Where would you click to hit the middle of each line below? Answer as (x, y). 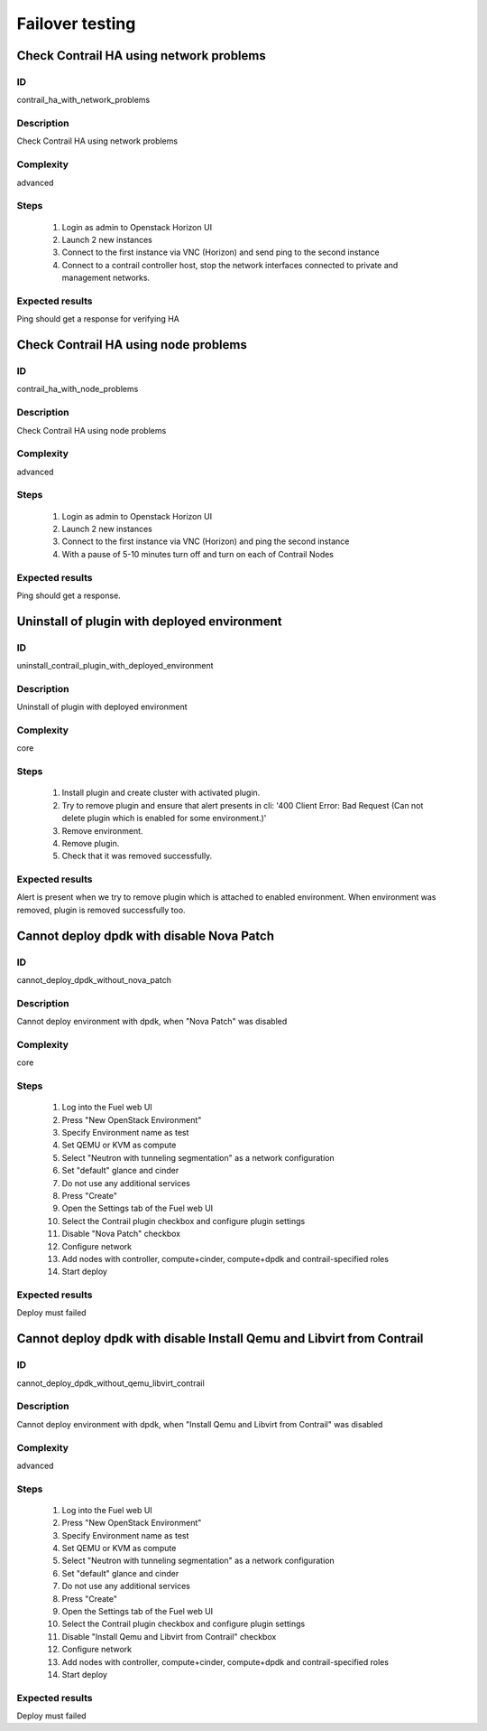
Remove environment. (102, 830)
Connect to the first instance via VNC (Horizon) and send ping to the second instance (221, 252)
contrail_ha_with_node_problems (78, 389)
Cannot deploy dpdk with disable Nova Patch (146, 936)
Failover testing (76, 23)
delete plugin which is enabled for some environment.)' (164, 819)
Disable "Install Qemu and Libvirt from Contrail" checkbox (169, 1636)
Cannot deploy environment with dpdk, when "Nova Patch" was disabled (152, 1022)
